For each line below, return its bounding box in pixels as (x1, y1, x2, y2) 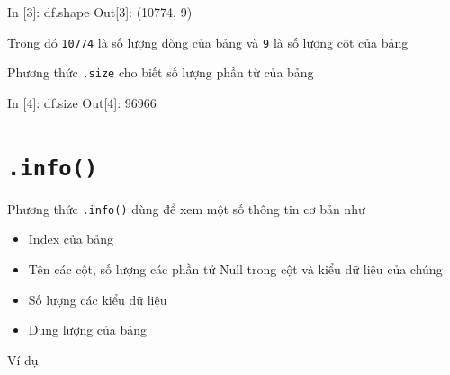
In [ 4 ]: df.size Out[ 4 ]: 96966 (7, 93, 157, 112)
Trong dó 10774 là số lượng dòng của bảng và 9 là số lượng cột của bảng (7, 32, 409, 51)
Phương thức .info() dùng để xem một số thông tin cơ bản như (7, 199, 365, 218)
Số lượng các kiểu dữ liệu (28, 290, 167, 308)
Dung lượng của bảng (28, 320, 148, 339)
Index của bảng (28, 229, 113, 248)
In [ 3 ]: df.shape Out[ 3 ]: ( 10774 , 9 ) (7, 3, 193, 21)
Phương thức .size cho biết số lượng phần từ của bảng (7, 63, 314, 82)
